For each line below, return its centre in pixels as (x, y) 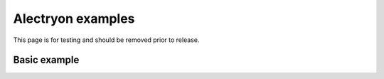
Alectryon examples (74, 19)
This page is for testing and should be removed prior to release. (106, 40)
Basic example (46, 60)
